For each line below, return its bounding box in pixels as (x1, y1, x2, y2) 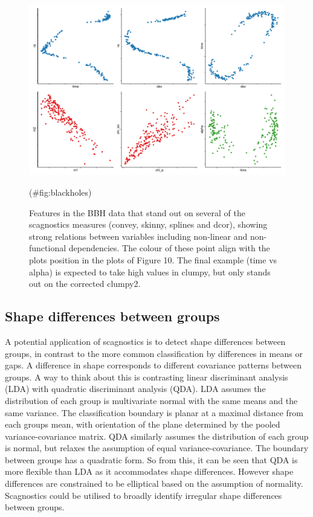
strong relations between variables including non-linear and (29, 230, 248, 242)
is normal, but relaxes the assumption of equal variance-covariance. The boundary (5, 442, 309, 454)
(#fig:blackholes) (29, 185, 92, 198)
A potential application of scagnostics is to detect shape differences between (5, 335, 286, 347)
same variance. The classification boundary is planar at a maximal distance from (5, 406, 304, 419)
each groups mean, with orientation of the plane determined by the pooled (5, 418, 280, 431)
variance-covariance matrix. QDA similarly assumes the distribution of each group (5, 429, 309, 442)
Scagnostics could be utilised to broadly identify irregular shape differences (5, 489, 282, 501)
